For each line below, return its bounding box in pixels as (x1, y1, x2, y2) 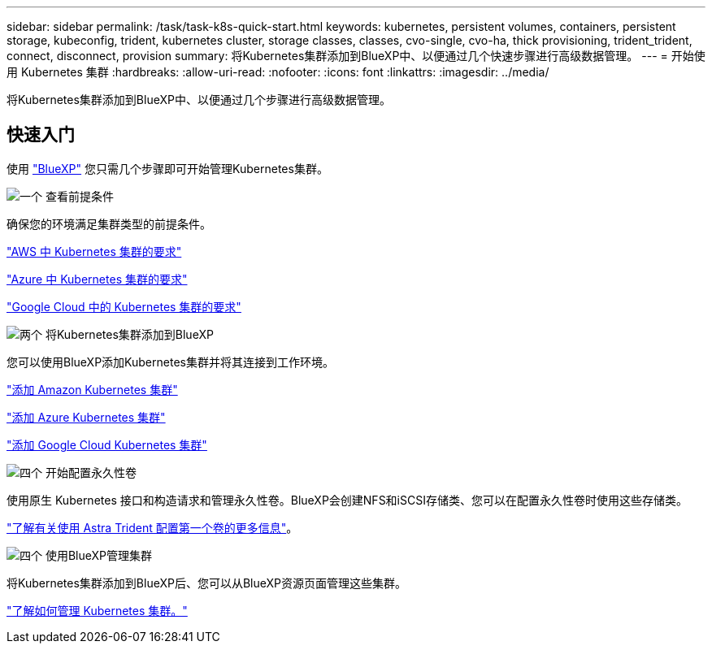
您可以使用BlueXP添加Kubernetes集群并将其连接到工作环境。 (7, 354, 334, 369)
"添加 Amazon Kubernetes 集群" (7, 382, 178, 396)
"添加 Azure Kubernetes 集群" (7, 409, 166, 424)
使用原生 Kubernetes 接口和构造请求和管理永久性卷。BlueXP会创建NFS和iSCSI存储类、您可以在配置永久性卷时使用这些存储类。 (7, 492, 688, 507)
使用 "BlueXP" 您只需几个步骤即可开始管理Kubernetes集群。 (7, 161, 328, 175)
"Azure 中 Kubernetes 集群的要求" (7, 271, 188, 286)
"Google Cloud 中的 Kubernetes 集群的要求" (7, 299, 241, 314)
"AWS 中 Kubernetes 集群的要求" (7, 244, 182, 258)
